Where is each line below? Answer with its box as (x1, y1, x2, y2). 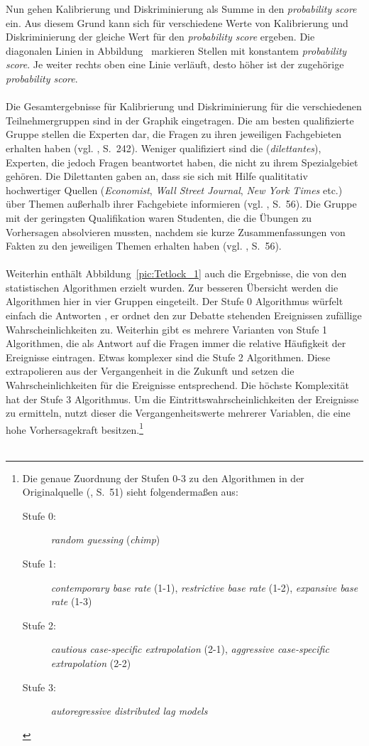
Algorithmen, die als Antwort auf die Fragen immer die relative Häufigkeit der (6, 336, 346, 351)
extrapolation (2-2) (50, 656, 131, 670)
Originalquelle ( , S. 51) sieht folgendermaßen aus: (22, 484, 238, 499)
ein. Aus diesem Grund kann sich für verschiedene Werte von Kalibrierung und (6, 15, 348, 30)
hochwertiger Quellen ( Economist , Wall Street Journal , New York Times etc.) (6, 182, 343, 197)
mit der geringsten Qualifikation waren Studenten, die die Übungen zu (6, 210, 312, 225)
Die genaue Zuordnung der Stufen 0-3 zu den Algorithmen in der (22, 470, 304, 485)
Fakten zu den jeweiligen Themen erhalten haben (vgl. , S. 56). (6, 238, 282, 253)
